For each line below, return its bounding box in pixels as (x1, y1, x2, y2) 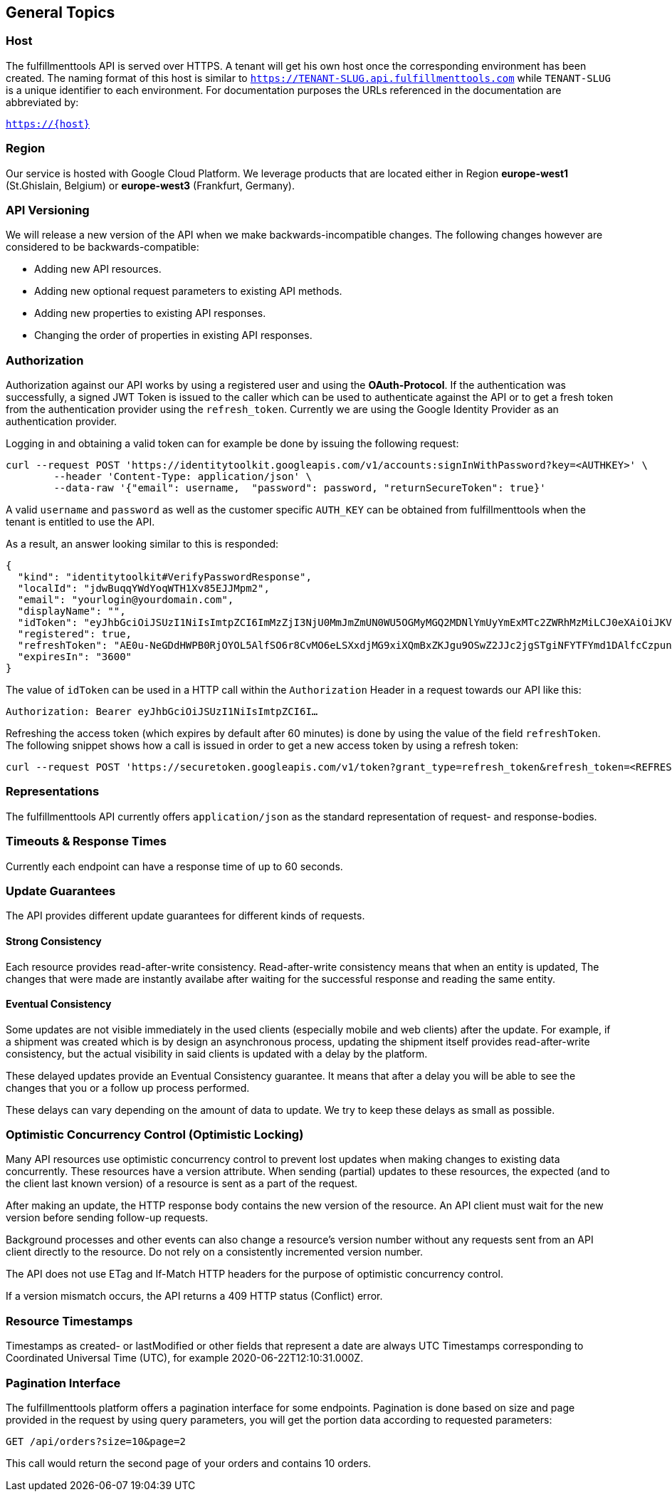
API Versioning (6, 202, 90, 217)
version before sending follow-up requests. (6, 1211, 209, 1224)
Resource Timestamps (6, 1313, 133, 1328)
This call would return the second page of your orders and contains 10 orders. (6, 1456, 372, 1469)
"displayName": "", (17, 605, 126, 617)
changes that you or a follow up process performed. (6, 1081, 250, 1094)
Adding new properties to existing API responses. (34, 307, 266, 320)
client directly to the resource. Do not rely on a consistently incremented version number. (6, 1246, 424, 1258)
